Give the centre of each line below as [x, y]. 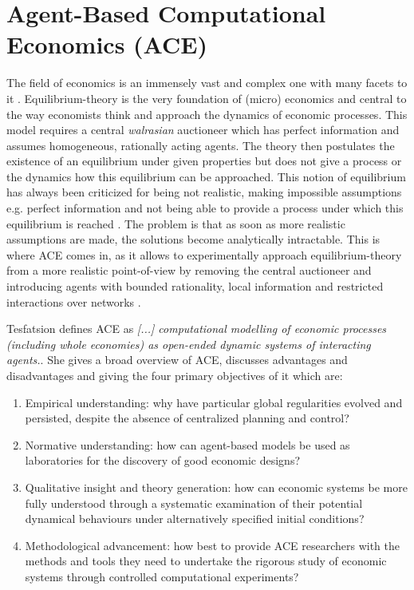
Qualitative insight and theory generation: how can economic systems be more [216, 487]
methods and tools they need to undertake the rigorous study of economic [206, 561]
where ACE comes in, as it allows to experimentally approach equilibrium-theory [204, 254]
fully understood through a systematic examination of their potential [194, 503]
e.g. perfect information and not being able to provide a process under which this [205, 208]
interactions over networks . [74, 301]
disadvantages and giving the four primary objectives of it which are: [175, 375]
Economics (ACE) [107, 44]
